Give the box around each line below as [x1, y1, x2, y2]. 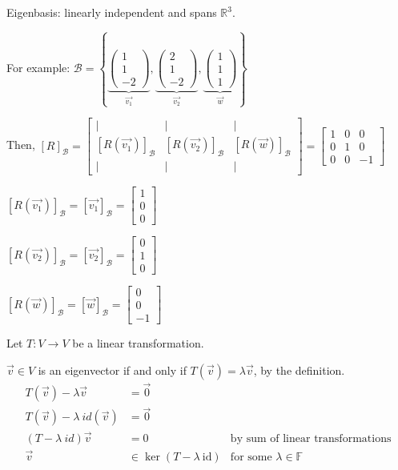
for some [230, 451, 272, 463]
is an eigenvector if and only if [38, 361, 187, 378]
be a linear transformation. [72, 335, 204, 351]
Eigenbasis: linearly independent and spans [6, 4, 217, 20]
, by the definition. [253, 361, 345, 378]
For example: [6, 58, 70, 75]
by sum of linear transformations [230, 432, 392, 444]
